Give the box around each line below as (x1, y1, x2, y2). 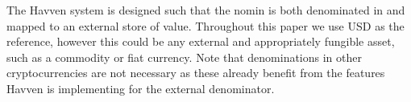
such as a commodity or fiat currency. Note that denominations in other (6, 48, 362, 65)
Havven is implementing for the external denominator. (6, 80, 275, 96)
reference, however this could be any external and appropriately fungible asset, (6, 33, 395, 50)
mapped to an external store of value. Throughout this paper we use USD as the (6, 17, 405, 34)
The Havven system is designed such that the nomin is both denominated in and (6, 2, 405, 18)
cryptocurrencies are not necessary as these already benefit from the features (6, 64, 385, 81)
